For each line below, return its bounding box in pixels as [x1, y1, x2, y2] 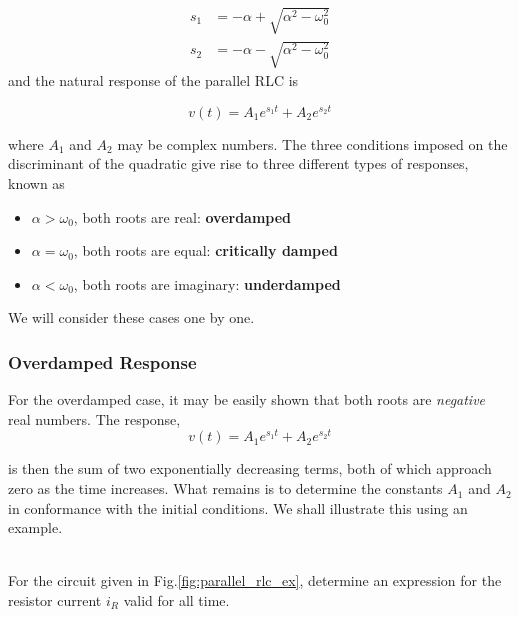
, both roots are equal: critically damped [73, 240, 338, 261]
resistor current [8, 590, 102, 611]
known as [8, 173, 65, 194]
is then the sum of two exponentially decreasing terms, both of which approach [8, 458, 492, 479]
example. [8, 517, 63, 538]
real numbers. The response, [8, 408, 181, 429]
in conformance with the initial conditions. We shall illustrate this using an [8, 497, 468, 518]
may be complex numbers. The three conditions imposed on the [117, 133, 508, 154]
